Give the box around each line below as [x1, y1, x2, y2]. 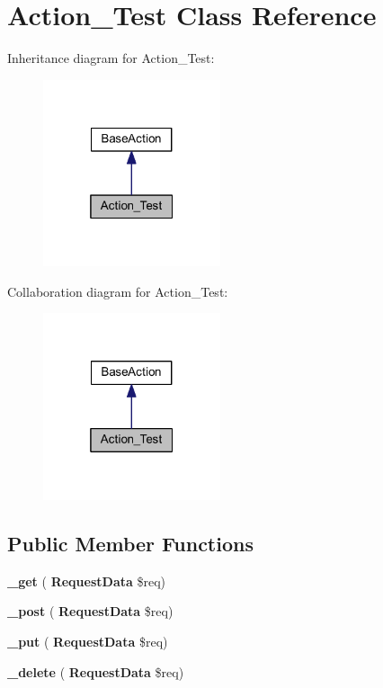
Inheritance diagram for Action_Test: [7, 49, 215, 67]
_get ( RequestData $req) [7, 571, 166, 590]
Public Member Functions [7, 529, 254, 557]
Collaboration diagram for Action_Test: [7, 281, 228, 300]
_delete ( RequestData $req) [7, 662, 184, 681]
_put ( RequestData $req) [7, 631, 168, 650]
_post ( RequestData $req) [7, 602, 174, 621]
